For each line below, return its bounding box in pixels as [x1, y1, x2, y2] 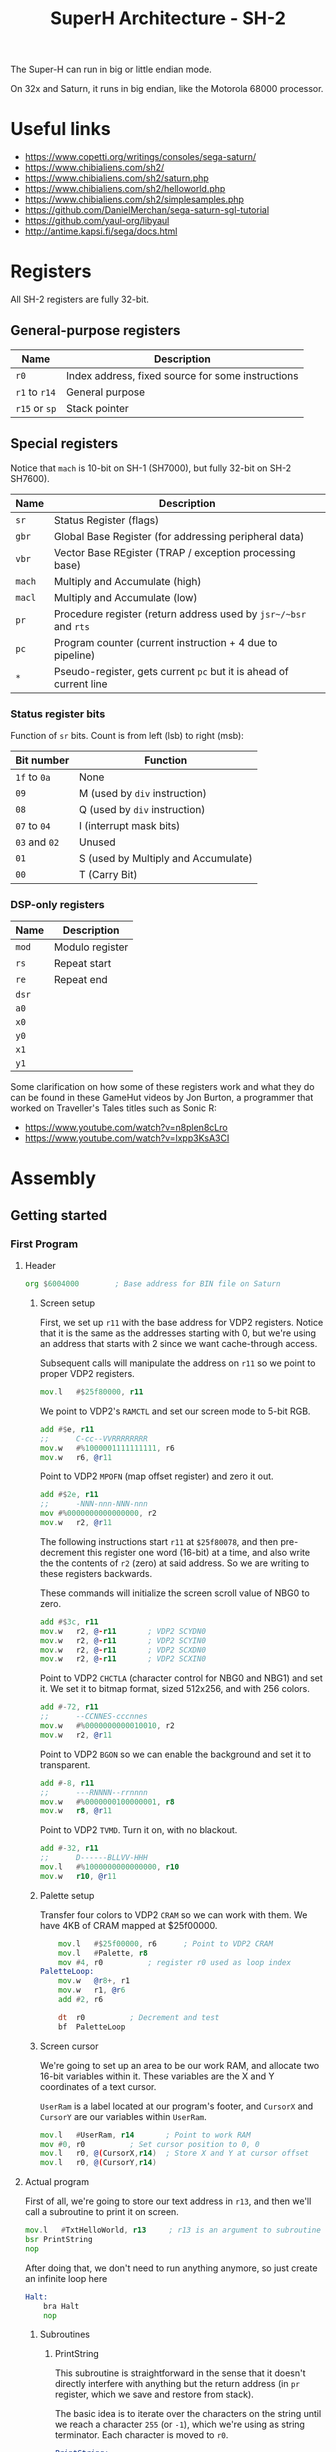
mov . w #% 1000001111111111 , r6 [39, 1443, 175, 1453]
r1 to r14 [15, 385, 57, 399]
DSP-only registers [10, 897, 105, 911]
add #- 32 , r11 [39, 1843, 99, 1854]
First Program [10, 1237, 78, 1251]
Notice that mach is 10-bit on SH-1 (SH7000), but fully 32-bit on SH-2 [10, 462, 292, 474]
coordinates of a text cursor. [39, 2080, 157, 2092]
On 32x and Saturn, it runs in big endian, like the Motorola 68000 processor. [10, 83, 324, 95]
